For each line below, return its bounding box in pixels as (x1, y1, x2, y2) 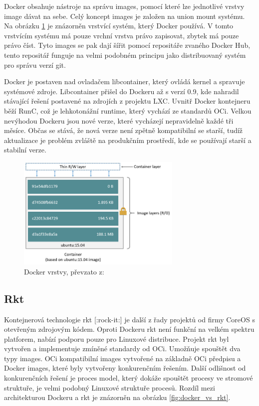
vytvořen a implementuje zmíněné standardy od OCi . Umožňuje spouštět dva (4, 343, 241, 354)
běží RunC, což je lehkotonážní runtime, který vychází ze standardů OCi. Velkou (4, 105, 252, 116)
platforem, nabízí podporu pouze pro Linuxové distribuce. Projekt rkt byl (4, 333, 229, 344)
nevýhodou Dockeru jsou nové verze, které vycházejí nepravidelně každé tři (4, 115, 234, 126)
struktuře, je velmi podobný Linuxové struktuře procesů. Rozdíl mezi (4, 382, 215, 393)
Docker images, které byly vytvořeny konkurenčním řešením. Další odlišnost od (4, 363, 246, 373)
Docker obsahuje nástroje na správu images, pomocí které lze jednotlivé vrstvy (4, 1, 245, 11)
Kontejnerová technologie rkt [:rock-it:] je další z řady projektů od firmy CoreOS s (4, 314, 255, 324)
